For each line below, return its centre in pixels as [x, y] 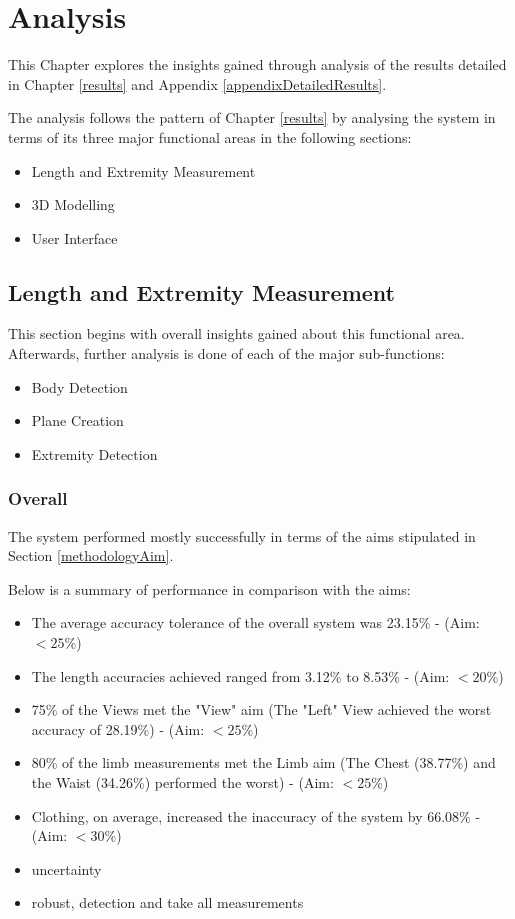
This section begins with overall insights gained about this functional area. [236, 333]
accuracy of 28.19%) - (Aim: [118, 728]
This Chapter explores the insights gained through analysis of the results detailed [257, 64]
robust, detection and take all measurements [167, 902]
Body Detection [79, 386]
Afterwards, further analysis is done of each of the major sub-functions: [226, 353]
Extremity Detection [94, 453]
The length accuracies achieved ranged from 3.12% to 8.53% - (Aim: [240, 675]
